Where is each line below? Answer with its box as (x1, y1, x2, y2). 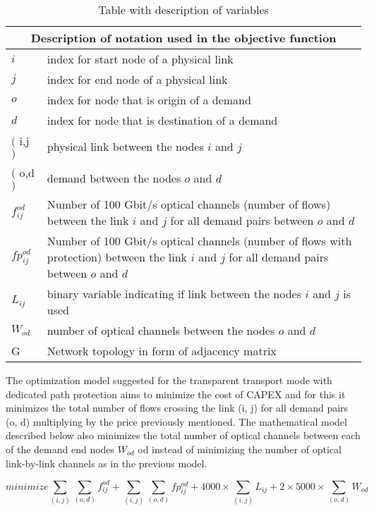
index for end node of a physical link (47, 71, 228, 87)
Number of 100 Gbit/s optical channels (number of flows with (47, 233, 352, 249)
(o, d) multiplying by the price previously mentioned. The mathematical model (6, 414, 347, 429)
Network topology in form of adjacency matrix (47, 343, 277, 359)
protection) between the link (47, 249, 188, 265)
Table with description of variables (98, 1, 269, 18)
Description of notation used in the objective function (30, 30, 337, 46)
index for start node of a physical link (47, 51, 234, 67)
